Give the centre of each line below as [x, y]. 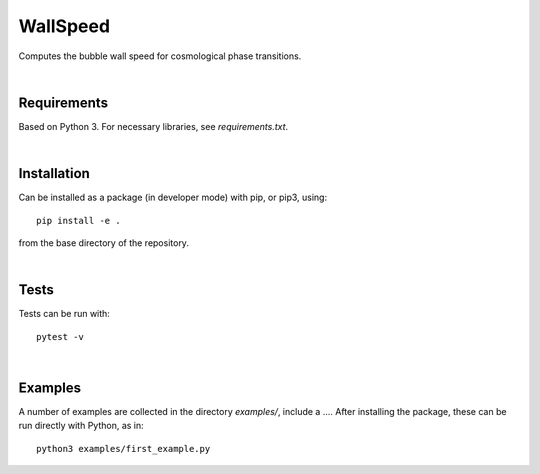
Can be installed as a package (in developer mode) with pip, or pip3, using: [173, 197]
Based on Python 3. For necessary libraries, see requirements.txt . [153, 126]
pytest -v [60, 336]
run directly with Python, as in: [81, 426]
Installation [54, 173]
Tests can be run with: [64, 314]
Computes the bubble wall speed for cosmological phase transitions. [160, 56]
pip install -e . [78, 220]
